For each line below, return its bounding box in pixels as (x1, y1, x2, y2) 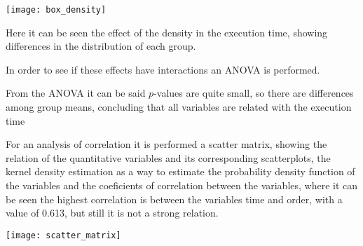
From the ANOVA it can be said (6, 86, 146, 100)
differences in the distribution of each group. (6, 39, 196, 53)
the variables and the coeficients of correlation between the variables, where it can (6, 178, 358, 192)
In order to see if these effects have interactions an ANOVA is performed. (6, 62, 320, 76)
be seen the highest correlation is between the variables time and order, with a (6, 191, 343, 206)
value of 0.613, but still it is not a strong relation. (6, 205, 219, 220)
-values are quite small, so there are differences (153, 86, 354, 100)
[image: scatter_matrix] (6, 230, 121, 240)
